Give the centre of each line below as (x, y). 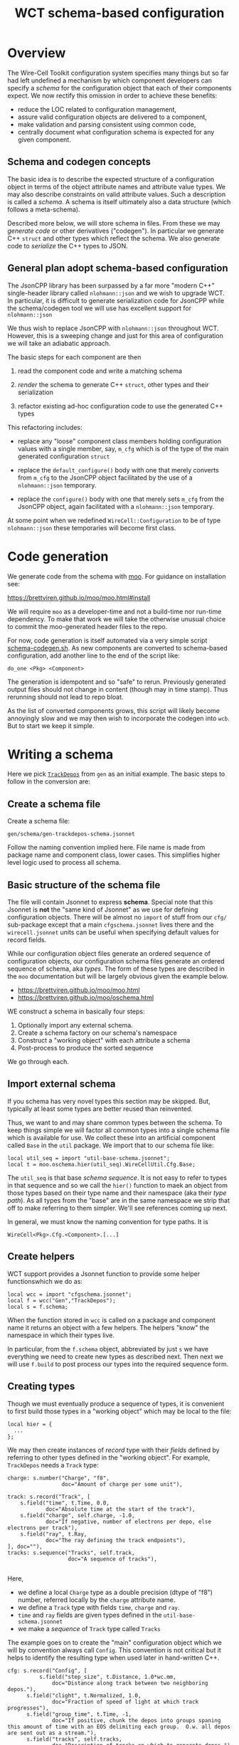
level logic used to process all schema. (64, 863)
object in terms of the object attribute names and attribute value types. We (117, 186)
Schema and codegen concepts (79, 162)
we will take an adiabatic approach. (59, 343)
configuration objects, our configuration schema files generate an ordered (116, 961)
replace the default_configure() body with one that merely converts (118, 470)
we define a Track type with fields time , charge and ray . (99, 1607)
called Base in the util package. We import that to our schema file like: (111, 1145)
